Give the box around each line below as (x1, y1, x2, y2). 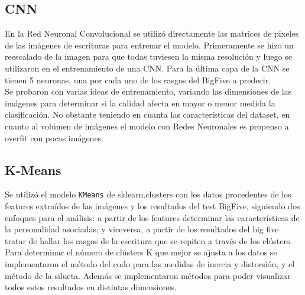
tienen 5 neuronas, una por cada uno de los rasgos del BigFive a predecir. (5, 73, 271, 86)
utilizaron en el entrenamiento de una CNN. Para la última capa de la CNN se (5, 61, 290, 74)
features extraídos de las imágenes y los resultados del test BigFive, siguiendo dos (5, 200, 300, 212)
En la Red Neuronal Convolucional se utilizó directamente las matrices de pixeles (5, 27, 298, 40)
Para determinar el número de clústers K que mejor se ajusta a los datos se (5, 246, 277, 258)
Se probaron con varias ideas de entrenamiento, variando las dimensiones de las (5, 85, 292, 98)
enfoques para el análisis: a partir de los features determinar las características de (5, 211, 300, 223)
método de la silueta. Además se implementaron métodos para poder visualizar (5, 269, 291, 281)
